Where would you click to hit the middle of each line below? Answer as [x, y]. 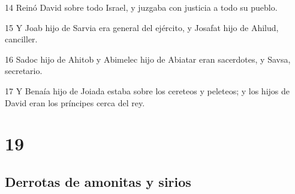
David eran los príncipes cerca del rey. [75, 102]
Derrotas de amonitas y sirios [98, 181]
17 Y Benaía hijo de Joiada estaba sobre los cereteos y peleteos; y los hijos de [147, 90]
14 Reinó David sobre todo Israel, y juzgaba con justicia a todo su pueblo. [141, 7]
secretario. [24, 71]
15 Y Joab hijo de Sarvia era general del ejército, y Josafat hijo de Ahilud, [142, 27]
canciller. [21, 39]
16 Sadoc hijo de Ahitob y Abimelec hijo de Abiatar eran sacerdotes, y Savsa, [148, 59]
